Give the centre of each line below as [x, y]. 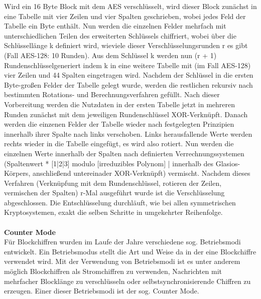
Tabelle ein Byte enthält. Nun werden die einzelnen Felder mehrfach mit [115, 26]
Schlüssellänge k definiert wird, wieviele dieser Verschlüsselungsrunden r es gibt [126, 45]
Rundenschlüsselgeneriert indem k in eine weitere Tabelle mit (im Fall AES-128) [127, 65]
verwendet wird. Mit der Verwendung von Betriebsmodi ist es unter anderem [122, 261]
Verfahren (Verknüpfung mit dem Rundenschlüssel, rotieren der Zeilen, [113, 183]
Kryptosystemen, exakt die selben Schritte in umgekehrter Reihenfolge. [113, 212]
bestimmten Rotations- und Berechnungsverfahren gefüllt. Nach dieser [112, 94]
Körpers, [17, 173]
